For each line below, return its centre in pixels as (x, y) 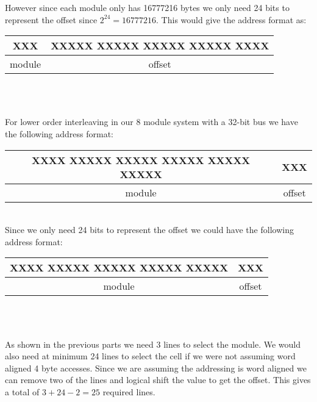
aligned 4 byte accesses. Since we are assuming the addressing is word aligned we (156, 368)
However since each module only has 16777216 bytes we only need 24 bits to (147, 7)
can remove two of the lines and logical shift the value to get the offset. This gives (158, 380)
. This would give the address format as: (231, 19)
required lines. (129, 391)
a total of (22, 391)
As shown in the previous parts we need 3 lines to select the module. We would (153, 344)
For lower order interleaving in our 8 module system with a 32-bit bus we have (151, 122)
